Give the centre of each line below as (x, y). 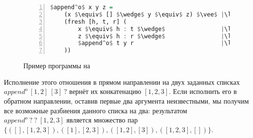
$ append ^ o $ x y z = (81, 7)
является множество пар (102, 120)
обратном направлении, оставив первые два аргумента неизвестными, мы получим (126, 100)
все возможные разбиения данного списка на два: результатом (96, 110)
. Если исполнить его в (203, 91)
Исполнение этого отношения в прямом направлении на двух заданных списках (122, 82)
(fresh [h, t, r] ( (95, 22)
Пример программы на (57, 66)
